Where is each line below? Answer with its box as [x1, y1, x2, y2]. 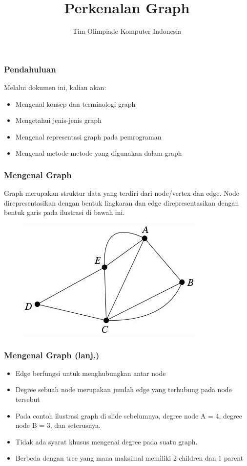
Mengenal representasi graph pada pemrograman [15, 131, 162, 141]
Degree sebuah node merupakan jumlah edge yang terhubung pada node [15, 384, 232, 395]
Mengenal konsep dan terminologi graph [15, 98, 136, 109]
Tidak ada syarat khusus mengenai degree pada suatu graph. [15, 436, 198, 446]
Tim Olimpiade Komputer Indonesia [72, 26, 182, 36]
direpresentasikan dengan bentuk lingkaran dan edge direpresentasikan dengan [4, 197, 239, 208]
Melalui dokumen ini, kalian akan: [4, 82, 106, 93]
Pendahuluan [4, 63, 56, 75]
